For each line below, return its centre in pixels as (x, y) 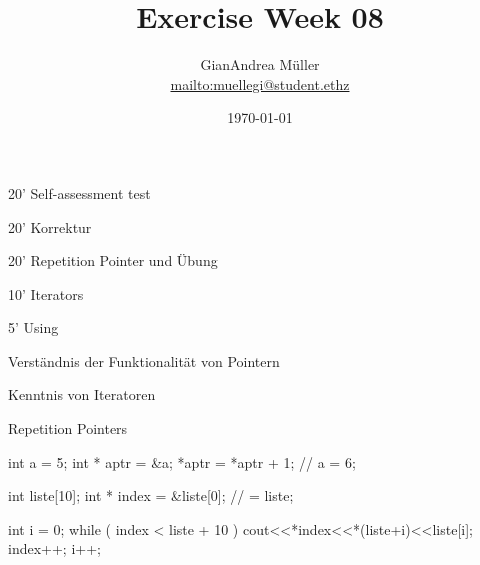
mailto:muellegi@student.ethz (260, 83)
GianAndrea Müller (260, 64)
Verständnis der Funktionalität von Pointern (144, 360)
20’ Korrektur (50, 226)
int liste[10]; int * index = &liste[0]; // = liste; (151, 495)
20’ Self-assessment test (79, 192)
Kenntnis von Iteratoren (82, 394)
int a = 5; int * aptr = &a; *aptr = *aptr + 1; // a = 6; (182, 461)
